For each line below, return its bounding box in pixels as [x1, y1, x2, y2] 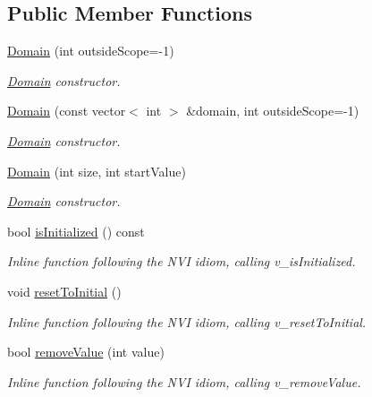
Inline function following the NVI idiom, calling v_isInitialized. [7, 252, 356, 271]
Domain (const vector [7, 101, 126, 120]
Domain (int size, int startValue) [7, 161, 186, 180]
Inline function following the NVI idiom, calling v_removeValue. [7, 372, 361, 391]
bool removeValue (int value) [7, 342, 165, 361]
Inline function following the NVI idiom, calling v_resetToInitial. [7, 312, 367, 331]
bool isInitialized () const [7, 221, 145, 240]
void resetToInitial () [7, 281, 122, 300]
